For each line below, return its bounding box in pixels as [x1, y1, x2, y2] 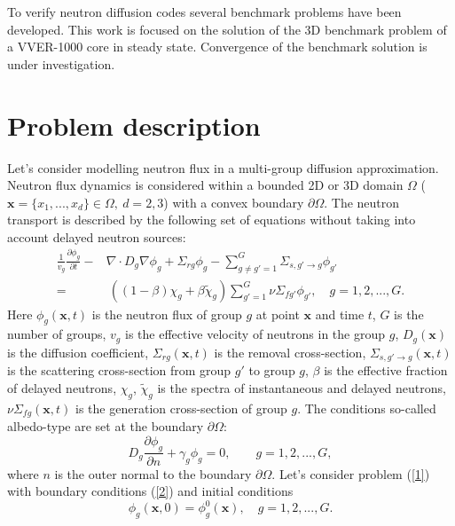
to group [248, 361, 295, 380]
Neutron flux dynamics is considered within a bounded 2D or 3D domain [7, 176, 404, 194]
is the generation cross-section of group [75, 398, 287, 417]
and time [315, 304, 365, 323]
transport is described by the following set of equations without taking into [7, 210, 416, 229]
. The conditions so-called [297, 398, 436, 417]
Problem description [7, 106, 261, 143]
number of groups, [7, 325, 106, 343]
